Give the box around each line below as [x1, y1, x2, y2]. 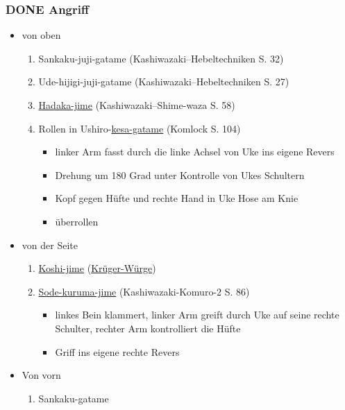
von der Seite [22, 237, 78, 252]
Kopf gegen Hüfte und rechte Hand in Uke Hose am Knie [55, 191, 298, 205]
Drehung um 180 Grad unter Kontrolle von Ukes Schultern [55, 167, 305, 182]
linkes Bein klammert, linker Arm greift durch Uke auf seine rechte [55, 307, 339, 322]
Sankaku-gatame [38, 391, 109, 405]
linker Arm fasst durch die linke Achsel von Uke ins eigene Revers [55, 144, 335, 159]
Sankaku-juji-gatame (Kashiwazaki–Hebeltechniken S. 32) [38, 51, 284, 65]
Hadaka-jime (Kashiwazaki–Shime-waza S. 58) [38, 98, 235, 112]
